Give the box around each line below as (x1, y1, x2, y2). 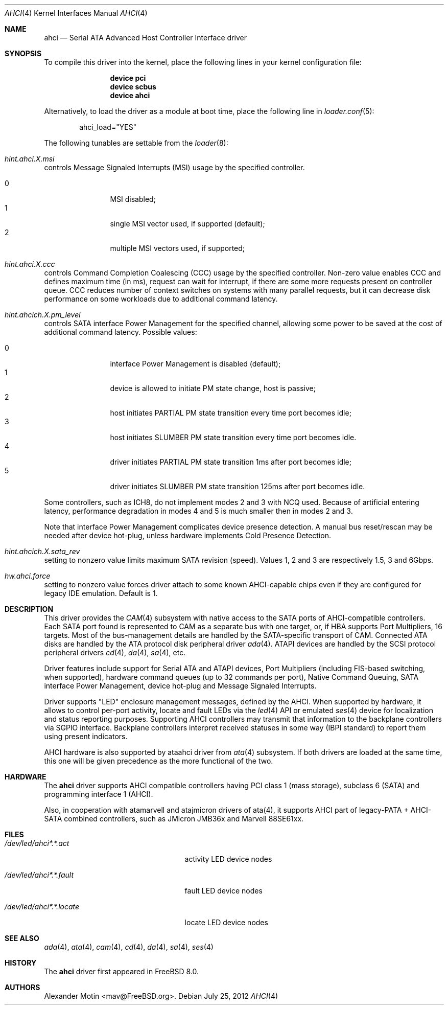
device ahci (110, 91, 150, 100)
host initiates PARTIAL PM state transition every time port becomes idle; (110, 408, 351, 417)
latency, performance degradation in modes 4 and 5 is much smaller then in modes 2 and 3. (44, 507, 353, 515)
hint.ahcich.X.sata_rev (5, 547, 80, 556)
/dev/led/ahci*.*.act (5, 839, 69, 847)
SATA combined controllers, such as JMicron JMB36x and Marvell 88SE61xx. (44, 814, 304, 823)
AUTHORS (5, 983, 40, 992)
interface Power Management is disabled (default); (110, 359, 281, 368)
